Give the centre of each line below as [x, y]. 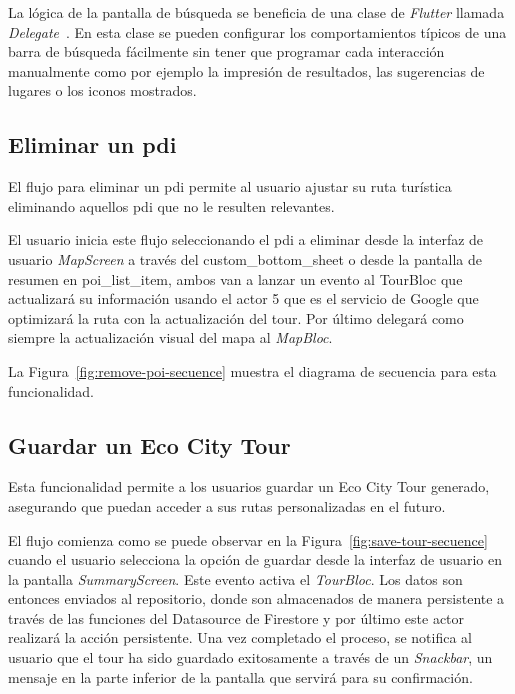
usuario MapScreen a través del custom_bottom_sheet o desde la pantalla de [245, 258]
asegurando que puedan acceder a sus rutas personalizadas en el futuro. [227, 505]
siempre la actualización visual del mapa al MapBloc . [170, 337]
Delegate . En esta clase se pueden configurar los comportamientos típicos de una [257, 31]
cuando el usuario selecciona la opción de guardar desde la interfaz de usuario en [255, 559]
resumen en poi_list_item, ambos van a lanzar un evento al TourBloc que [235, 278]
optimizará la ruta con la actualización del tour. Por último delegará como [236, 317]
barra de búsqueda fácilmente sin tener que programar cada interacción [226, 51]
